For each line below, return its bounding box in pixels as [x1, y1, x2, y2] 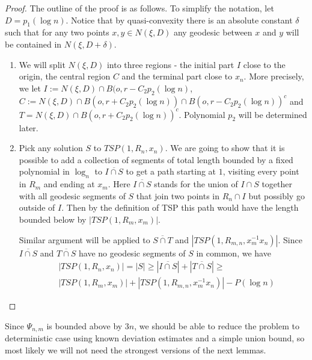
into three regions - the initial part [106, 58, 234, 70]
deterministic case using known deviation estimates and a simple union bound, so [5, 332, 305, 344]
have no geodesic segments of [79, 246, 186, 259]
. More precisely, [243, 70, 304, 82]
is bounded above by [46, 319, 123, 332]
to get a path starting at [126, 165, 216, 178]
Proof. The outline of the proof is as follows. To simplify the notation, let [5, 2, 274, 14]
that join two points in [136, 189, 220, 202]
